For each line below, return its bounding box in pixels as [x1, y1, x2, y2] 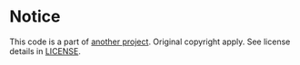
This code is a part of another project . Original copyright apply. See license [9, 36, 291, 47]
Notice [9, 6, 61, 27]
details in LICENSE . [9, 45, 82, 56]
